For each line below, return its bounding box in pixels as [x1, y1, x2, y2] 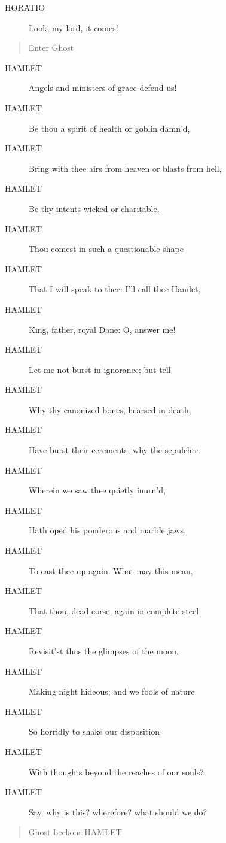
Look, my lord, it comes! [29, 21, 118, 34]
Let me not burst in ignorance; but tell [29, 363, 171, 375]
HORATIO [5, 1, 45, 13]
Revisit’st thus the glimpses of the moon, [29, 645, 179, 657]
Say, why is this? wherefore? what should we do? [29, 805, 207, 818]
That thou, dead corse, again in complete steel [29, 604, 199, 617]
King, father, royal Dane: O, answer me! [29, 323, 176, 335]
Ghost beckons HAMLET [28, 826, 122, 838]
